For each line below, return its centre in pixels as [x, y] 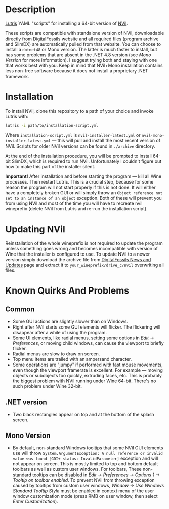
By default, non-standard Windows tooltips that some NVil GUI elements [88, 448]
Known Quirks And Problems [67, 290]
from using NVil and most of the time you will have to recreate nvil [74, 203]
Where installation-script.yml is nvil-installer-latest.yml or [73, 135]
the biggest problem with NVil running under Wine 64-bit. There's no [84, 381]
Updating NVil [35, 229]
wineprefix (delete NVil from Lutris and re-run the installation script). [76, 208]
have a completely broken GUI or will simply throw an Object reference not [84, 192]
